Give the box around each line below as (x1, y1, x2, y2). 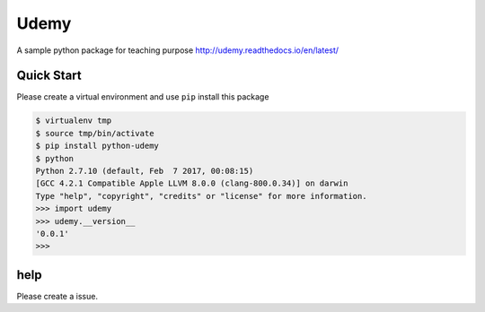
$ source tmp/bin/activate (35, 128, 154, 138)
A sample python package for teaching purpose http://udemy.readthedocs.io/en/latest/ (16, 45, 339, 56)
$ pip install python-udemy (35, 141, 159, 152)
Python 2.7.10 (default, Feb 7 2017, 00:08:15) (35, 166, 254, 176)
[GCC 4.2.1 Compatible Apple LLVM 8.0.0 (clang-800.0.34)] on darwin (35, 178, 348, 188)
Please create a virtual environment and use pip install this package (16, 91, 269, 102)
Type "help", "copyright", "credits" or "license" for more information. (35, 191, 367, 201)
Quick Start (16, 68, 82, 83)
